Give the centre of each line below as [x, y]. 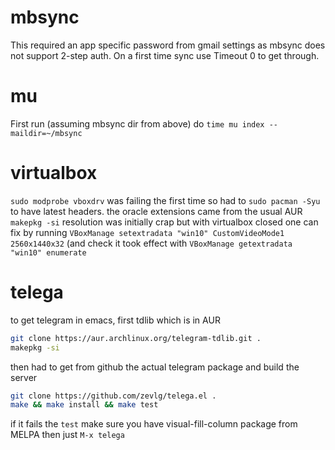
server [24, 377]
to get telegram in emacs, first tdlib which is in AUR [115, 320]
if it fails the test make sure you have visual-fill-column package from [154, 424]
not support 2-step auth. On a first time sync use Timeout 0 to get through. [165, 55]
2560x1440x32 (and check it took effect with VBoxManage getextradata [151, 243]
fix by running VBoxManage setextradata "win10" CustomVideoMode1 [147, 232]
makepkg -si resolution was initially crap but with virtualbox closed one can [164, 222]
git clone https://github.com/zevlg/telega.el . [113, 396]
